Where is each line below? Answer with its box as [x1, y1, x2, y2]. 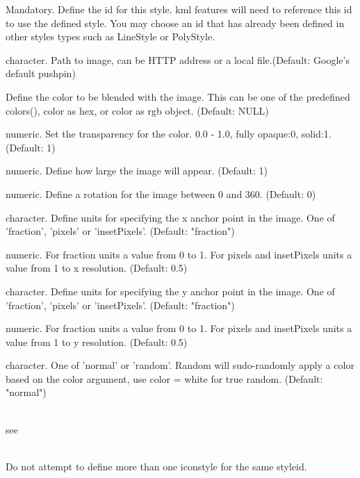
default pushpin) [6, 66, 76, 81]
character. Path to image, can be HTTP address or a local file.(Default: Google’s [6, 52, 350, 67]
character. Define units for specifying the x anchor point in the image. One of [6, 210, 335, 224]
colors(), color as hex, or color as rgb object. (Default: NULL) [6, 103, 269, 117]
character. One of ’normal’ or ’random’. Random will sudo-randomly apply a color [6, 358, 354, 372]
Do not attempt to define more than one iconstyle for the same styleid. [6, 459, 307, 473]
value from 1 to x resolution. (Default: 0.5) [6, 261, 188, 275]
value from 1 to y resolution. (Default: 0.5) [6, 334, 188, 349]
